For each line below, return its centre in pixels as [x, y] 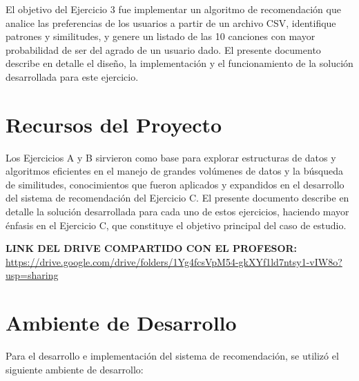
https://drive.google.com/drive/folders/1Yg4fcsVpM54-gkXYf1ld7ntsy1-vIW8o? [174, 261]
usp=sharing [32, 275]
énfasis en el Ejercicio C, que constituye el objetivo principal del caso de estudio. [176, 225]
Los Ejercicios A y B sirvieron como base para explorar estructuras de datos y [171, 157]
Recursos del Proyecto [114, 124]
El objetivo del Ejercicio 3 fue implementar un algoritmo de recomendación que [173, 9]
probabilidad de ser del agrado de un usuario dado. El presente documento [163, 49]
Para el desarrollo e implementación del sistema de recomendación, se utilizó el [172, 356]
